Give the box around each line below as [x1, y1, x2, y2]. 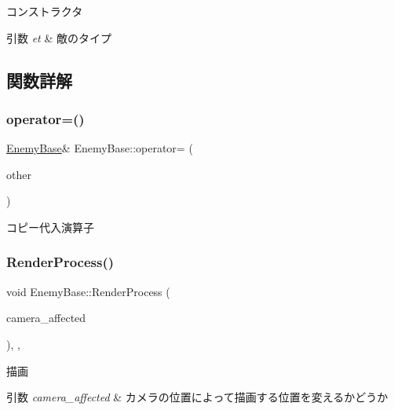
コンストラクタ [6, 3, 83, 19]
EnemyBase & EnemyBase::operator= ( [6, 140, 193, 156]
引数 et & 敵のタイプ [6, 29, 111, 46]
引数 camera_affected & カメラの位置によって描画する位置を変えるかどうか [6, 389, 389, 405]
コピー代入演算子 [6, 218, 94, 235]
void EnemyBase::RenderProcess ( [6, 283, 170, 299]
